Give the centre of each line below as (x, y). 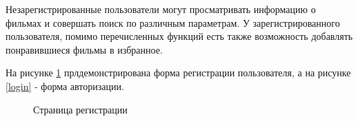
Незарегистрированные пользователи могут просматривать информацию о (161, 9)
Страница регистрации (80, 109)
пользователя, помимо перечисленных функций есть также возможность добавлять (179, 36)
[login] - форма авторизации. (65, 86)
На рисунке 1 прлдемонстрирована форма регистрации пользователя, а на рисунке (178, 73)
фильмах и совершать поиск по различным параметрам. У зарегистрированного (173, 22)
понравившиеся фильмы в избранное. (84, 49)
